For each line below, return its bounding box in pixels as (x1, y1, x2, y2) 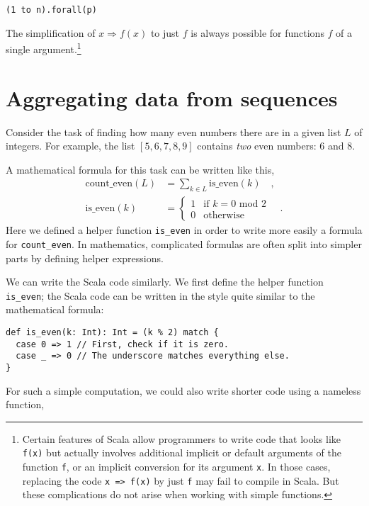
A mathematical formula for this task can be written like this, (6, 162, 275, 176)
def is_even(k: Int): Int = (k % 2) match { (6, 327, 219, 338)
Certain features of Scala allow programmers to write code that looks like (22, 431, 341, 446)
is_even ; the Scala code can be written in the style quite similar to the (6, 288, 315, 303)
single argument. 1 (6, 40, 81, 56)
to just (150, 25, 180, 40)
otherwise (203, 210, 245, 220)
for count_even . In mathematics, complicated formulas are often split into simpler (6, 236, 362, 251)
